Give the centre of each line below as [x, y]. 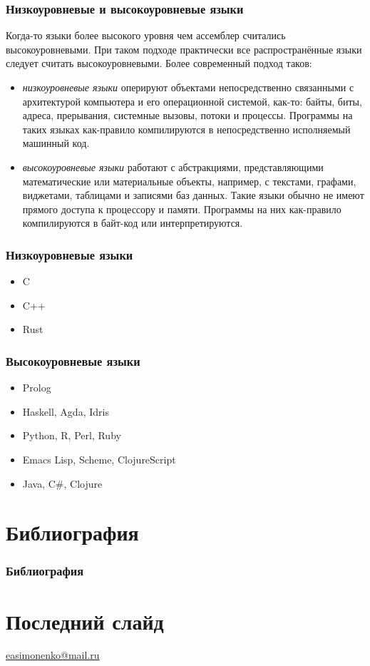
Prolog [37, 388]
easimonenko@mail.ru [53, 655]
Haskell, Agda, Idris [66, 411]
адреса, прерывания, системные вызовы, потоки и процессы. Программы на [187, 115]
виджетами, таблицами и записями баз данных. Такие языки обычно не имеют [193, 195]
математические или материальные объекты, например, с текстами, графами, [189, 181]
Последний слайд [85, 621]
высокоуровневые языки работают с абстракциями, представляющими [173, 166]
